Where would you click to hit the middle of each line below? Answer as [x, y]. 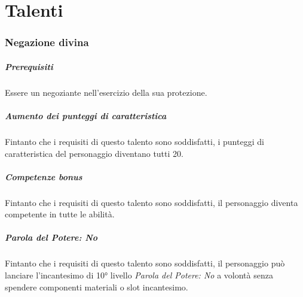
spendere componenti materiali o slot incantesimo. [97, 287]
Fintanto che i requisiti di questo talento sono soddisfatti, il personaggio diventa [151, 202]
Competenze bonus [44, 176]
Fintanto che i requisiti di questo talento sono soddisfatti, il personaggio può [145, 263]
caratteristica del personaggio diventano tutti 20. [94, 153]
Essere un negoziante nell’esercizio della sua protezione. [106, 92]
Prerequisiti [29, 66]
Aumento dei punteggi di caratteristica [86, 115]
